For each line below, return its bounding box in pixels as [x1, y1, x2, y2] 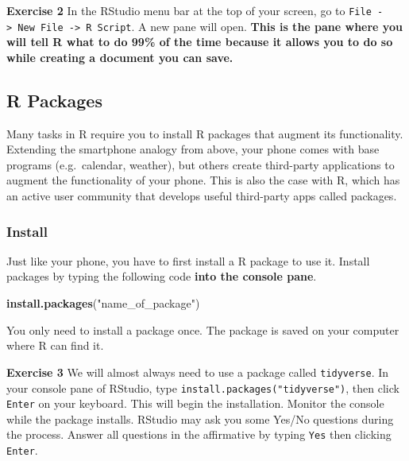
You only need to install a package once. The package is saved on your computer [6, 321, 399, 338]
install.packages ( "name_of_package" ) [6, 295, 200, 312]
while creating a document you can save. [6, 48, 233, 65]
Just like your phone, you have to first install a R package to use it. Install [6, 252, 370, 269]
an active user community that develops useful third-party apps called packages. [6, 188, 397, 204]
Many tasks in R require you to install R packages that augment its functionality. [6, 125, 403, 141]
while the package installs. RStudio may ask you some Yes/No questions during [6, 410, 394, 427]
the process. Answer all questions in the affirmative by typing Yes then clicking [6, 426, 392, 443]
